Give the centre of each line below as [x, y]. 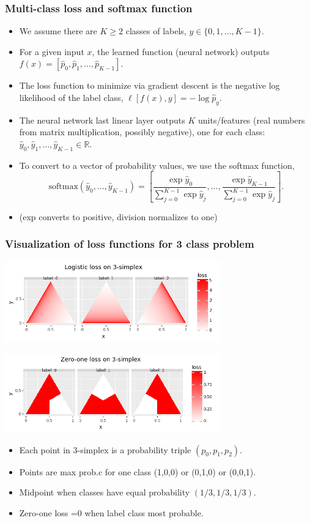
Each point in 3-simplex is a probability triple [105, 449]
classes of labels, [156, 31]
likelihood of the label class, [71, 97]
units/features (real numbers [252, 120]
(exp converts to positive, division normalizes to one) [118, 216]
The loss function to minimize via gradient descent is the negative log [149, 85]
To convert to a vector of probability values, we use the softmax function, [157, 165]
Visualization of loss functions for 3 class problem [130, 244]
